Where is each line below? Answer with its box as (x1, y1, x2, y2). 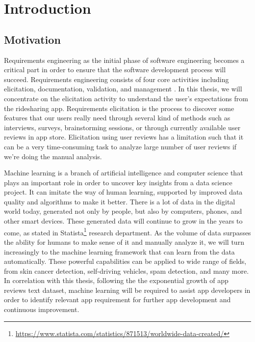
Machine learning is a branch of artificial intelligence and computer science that (4, 168, 243, 178)
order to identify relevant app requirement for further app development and (4, 294, 231, 305)
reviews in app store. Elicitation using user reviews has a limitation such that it (4, 132, 244, 142)
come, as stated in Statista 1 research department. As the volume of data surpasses (4, 226, 251, 237)
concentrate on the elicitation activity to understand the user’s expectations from (4, 93, 248, 103)
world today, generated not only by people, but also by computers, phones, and (4, 206, 242, 216)
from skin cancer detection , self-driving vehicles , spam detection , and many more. (4, 265, 249, 276)
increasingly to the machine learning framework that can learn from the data (4, 246, 235, 256)
